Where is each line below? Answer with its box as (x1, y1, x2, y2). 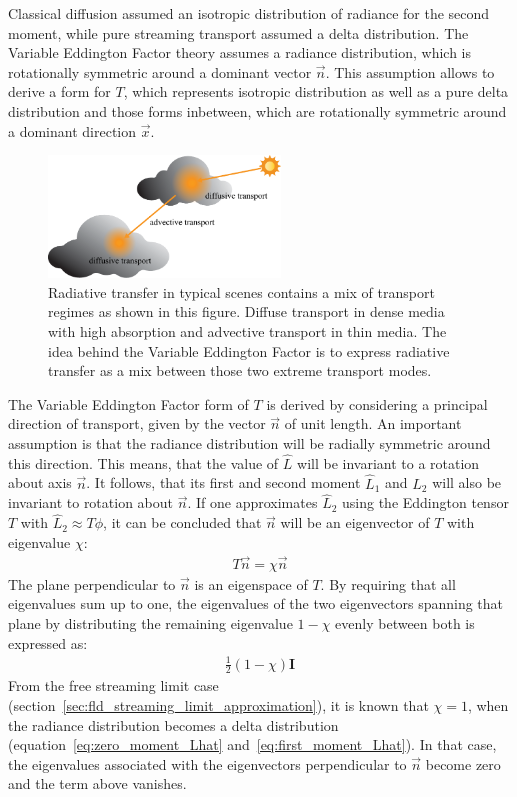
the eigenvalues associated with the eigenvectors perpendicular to (8, 753, 407, 774)
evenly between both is (335, 612, 475, 633)
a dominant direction (8, 120, 137, 141)
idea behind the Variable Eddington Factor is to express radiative (48, 340, 450, 361)
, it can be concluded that (103, 512, 262, 533)
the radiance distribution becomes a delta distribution (8, 714, 339, 735)
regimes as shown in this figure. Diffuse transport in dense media (48, 301, 445, 322)
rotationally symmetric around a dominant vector (8, 61, 312, 82)
